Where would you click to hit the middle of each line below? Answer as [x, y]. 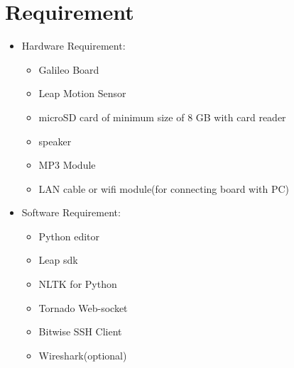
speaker [55, 141]
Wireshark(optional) [83, 355]
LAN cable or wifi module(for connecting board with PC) [164, 188]
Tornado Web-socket [83, 307]
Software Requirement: [71, 212]
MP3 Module [67, 165]
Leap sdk [58, 260]
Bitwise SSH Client [80, 331]
